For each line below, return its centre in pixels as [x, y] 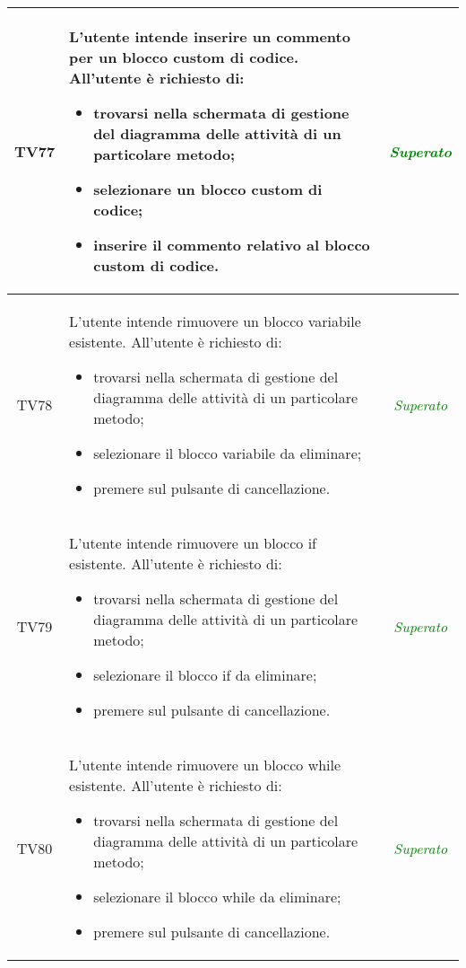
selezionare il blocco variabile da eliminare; [228, 453]
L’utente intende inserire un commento [210, 36]
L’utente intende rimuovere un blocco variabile [215, 321]
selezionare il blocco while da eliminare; [217, 897]
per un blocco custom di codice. [184, 57]
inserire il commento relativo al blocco [232, 245]
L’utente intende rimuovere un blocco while [205, 765]
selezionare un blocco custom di [208, 189]
